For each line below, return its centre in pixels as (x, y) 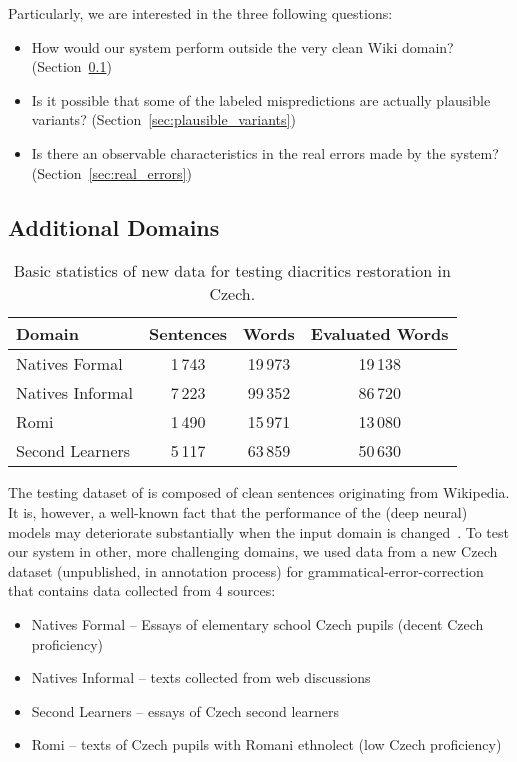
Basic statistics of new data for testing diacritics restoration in (232, 271)
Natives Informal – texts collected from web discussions (201, 677)
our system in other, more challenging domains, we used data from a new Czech (253, 551)
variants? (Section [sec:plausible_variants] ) (163, 119)
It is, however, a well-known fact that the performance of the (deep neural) (238, 511)
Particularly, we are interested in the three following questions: (200, 13)
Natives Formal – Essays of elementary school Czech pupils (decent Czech (257, 623)
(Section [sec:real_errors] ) (111, 172)
